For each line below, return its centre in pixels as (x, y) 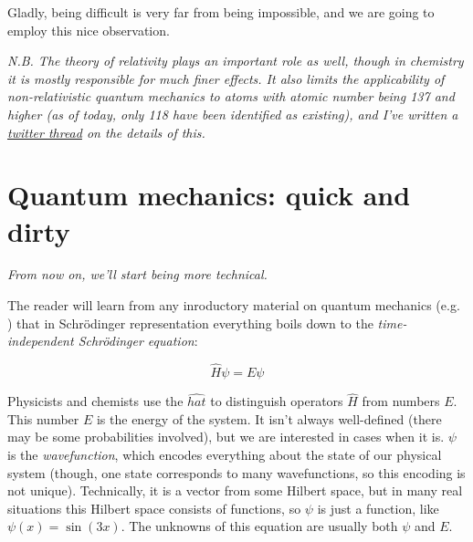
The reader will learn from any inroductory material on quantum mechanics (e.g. (234, 305)
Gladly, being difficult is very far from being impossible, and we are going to (221, 12)
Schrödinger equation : (138, 341)
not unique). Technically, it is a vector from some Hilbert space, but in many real (235, 490)
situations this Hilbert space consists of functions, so (154, 508)
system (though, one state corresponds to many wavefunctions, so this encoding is (236, 472)
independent (41, 341)
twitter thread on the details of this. (106, 132)
